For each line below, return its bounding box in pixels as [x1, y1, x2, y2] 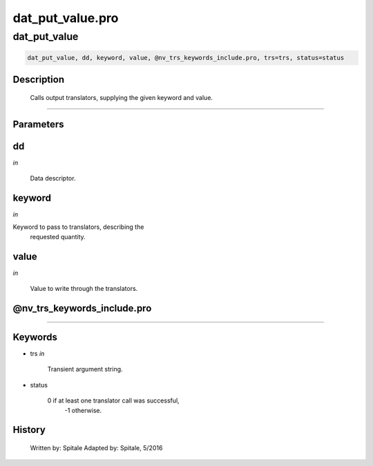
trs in [30, 349, 45, 358]
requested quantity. [30, 232, 86, 241]
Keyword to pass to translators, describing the [12, 223, 144, 231]
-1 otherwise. [64, 406, 102, 414]
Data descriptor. [30, 174, 76, 183]
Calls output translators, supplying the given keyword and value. [30, 93, 213, 101]
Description [12, 74, 65, 85]
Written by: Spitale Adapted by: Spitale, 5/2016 [30, 443, 163, 452]
